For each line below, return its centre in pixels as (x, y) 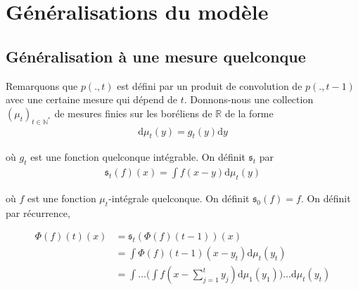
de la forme (249, 113)
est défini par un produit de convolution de (210, 85)
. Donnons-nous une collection (249, 99)
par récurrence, (38, 212)
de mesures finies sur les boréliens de (133, 113)
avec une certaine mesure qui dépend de (91, 99)
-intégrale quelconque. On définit (179, 198)
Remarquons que (42, 85)
